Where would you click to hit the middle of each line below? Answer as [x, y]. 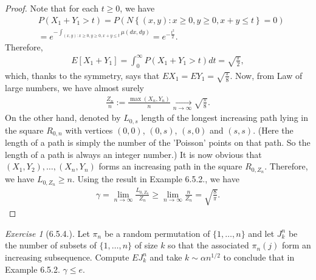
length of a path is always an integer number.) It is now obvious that [133, 154]
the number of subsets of [51, 245]
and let [261, 233]
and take [166, 257]
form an [296, 245]
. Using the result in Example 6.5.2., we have [156, 179]
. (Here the [273, 130]
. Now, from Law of [266, 75]
